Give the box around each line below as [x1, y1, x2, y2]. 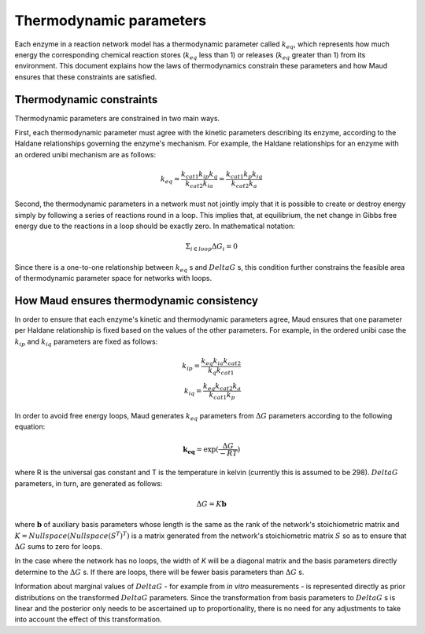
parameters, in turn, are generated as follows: [14, 478, 163, 488]
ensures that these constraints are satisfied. [14, 72, 157, 82]
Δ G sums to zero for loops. [14, 541, 102, 551]
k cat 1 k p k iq [225, 169, 263, 180]
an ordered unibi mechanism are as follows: [14, 149, 157, 159]
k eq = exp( [182, 444, 220, 455]
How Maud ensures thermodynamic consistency [14, 294, 259, 307]
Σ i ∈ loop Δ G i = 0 [185, 242, 238, 253]
